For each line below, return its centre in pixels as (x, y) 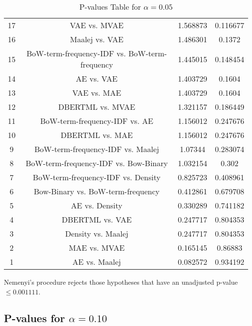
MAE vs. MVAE (97, 248)
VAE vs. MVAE (97, 25)
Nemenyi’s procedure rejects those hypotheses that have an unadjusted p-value (121, 282)
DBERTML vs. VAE (97, 219)
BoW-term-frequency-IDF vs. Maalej (97, 149)
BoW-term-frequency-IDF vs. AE (97, 121)
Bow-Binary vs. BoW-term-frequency (97, 191)
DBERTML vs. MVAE (97, 107)
